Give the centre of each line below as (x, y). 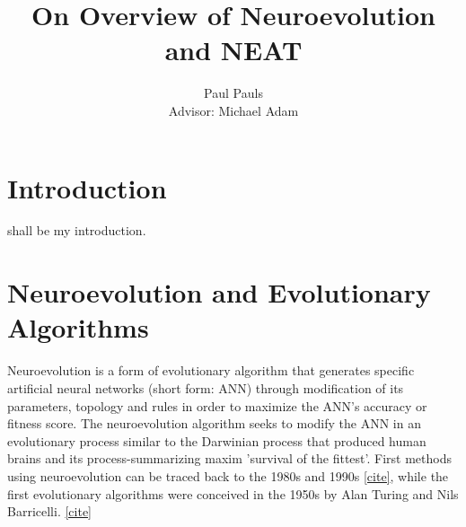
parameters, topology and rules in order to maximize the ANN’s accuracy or (217, 405)
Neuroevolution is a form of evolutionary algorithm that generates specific (211, 370)
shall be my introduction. (77, 230)
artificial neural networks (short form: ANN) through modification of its (206, 387)
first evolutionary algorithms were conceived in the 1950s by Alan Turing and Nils (233, 493)
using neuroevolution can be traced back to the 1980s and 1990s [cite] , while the (228, 475)
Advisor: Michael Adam (233, 110)
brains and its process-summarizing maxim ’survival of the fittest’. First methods (229, 458)
